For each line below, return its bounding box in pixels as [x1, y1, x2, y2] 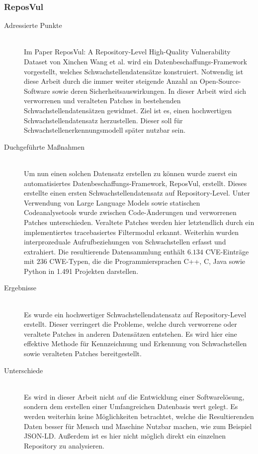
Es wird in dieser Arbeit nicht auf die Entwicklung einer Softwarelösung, [24, 391, 245, 402]
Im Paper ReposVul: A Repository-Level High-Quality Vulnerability [24, 46, 231, 57]
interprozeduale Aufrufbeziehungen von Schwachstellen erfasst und [24, 236, 226, 247]
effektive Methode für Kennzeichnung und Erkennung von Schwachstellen [24, 338, 247, 349]
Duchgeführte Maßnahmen [4, 141, 85, 152]
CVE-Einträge [205, 246, 249, 256]
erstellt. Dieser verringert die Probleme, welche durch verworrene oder [24, 319, 237, 329]
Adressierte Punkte [4, 20, 62, 30]
